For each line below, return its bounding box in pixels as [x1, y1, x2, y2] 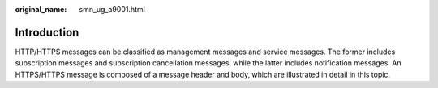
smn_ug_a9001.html [79, 5, 146, 14]
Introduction [15, 25, 79, 40]
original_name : [15, 5, 67, 14]
